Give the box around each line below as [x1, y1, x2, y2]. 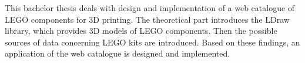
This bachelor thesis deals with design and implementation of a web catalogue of [5, 2, 295, 13]
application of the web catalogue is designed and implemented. [5, 47, 230, 60]
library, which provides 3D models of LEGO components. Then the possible [5, 24, 277, 37]
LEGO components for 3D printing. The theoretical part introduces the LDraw [5, 13, 290, 25]
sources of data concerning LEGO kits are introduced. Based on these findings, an [5, 36, 300, 48]
